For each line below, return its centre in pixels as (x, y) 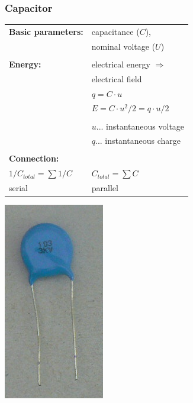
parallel (105, 188)
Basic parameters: (46, 31)
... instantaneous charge (138, 141)
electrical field (117, 78)
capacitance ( (115, 31)
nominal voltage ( (123, 46)
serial (19, 188)
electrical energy (121, 64)
